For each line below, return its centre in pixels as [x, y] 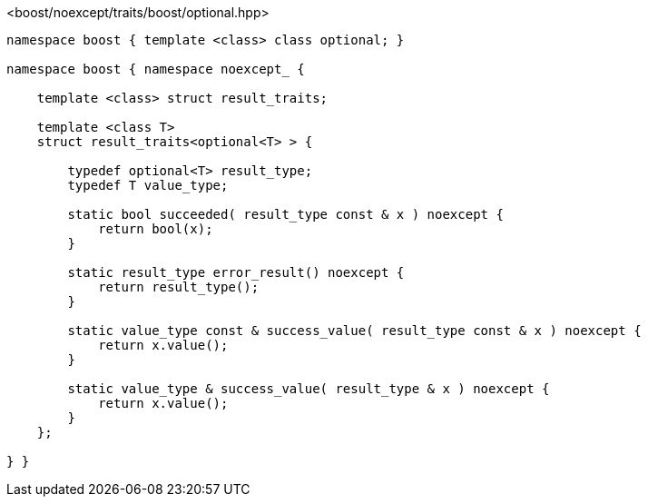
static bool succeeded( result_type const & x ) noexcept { [285, 214]
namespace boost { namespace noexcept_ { [156, 69]
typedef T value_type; [148, 185]
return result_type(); [179, 287]
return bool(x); [156, 229]
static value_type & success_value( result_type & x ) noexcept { [309, 389]
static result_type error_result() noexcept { [236, 272]
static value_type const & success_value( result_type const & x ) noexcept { [354, 331]
